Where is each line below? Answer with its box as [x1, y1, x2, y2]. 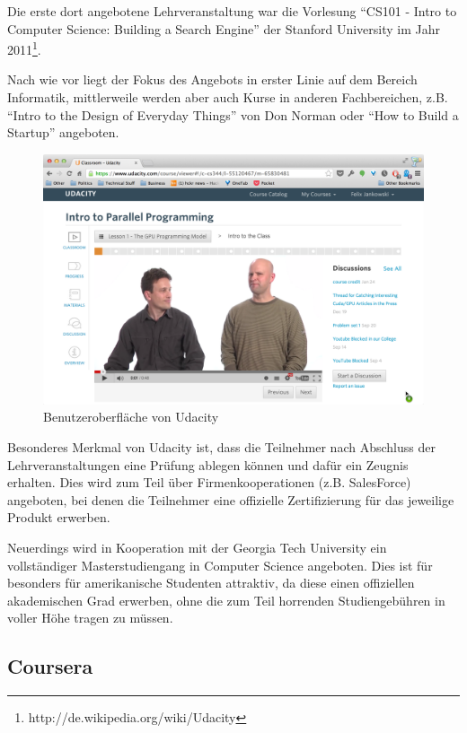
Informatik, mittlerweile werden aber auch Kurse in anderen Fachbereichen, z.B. [7, 88, 448, 107]
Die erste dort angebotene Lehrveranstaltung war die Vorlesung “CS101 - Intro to [7, 2, 457, 20]
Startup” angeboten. [7, 123, 119, 142]
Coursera [7, 652, 93, 680]
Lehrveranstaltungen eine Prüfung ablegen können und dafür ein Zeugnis [7, 455, 409, 474]
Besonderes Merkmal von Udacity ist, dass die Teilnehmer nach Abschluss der [7, 438, 436, 457]
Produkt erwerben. [7, 508, 110, 527]
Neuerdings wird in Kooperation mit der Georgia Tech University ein [7, 538, 387, 557]
